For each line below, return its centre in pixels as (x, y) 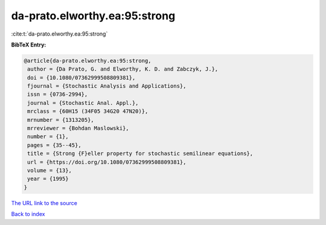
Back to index (28, 214)
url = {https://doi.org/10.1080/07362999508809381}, (107, 162)
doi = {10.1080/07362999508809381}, (81, 78)
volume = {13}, (50, 170)
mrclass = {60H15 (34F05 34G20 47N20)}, (88, 111)
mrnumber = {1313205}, (61, 120)
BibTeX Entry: (29, 45)
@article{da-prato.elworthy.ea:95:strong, (88, 61)
